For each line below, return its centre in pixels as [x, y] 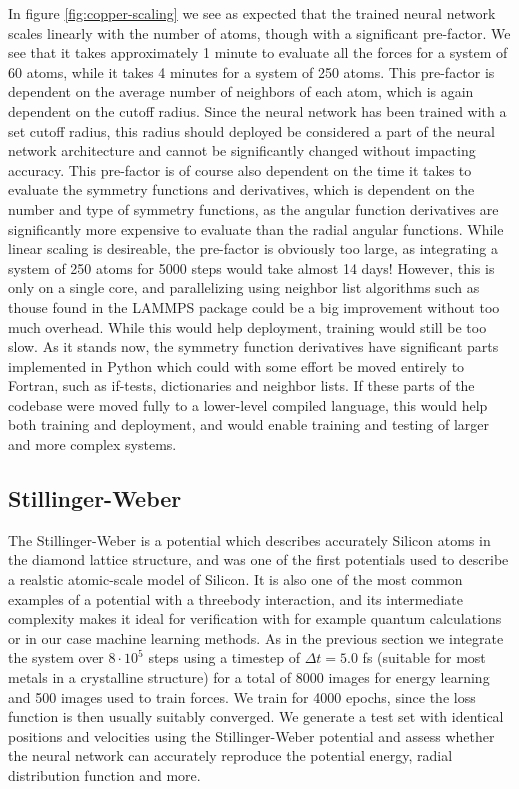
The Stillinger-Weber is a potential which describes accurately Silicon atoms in [249, 539]
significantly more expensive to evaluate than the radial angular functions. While [256, 228]
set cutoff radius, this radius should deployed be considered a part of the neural [251, 130]
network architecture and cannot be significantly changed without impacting [242, 150]
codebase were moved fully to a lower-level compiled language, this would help [248, 404]
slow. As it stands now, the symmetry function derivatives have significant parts [253, 346]
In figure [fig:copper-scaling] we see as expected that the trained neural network [252, 13]
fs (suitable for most [424, 657]
